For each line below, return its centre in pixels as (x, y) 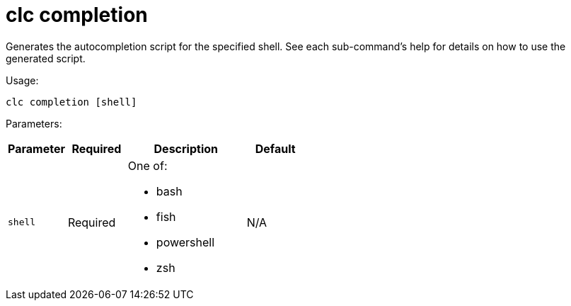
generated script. (46, 58)
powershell (185, 242)
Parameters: (34, 123)
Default (275, 148)
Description (186, 148)
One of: (148, 165)
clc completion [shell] (71, 102)
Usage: (22, 80)
